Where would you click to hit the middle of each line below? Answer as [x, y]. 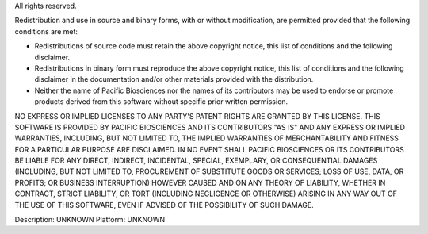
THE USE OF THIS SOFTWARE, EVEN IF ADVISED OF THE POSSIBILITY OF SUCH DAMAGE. [164, 205]
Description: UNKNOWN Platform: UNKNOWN [90, 220]
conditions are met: [46, 31]
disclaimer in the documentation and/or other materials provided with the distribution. [174, 79]
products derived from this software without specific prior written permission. [161, 102]
